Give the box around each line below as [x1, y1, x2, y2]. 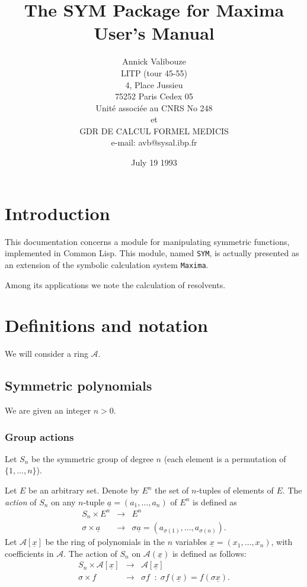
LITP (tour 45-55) [120, 66, 188, 79]
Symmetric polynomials [5, 376, 152, 395]
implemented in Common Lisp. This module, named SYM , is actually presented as [5, 247, 299, 259]
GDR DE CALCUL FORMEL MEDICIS [79, 124, 229, 137]
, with [271, 536, 293, 548]
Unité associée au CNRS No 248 [95, 101, 213, 114]
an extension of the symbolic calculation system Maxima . [5, 258, 209, 270]
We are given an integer [5, 404, 91, 417]
